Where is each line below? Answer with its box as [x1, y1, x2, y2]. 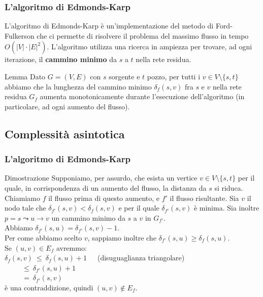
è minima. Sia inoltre [193, 202, 259, 213]
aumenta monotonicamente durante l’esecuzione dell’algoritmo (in [40, 91, 245, 102]
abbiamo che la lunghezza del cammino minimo [5, 81, 152, 92]
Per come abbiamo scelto [5, 232, 82, 243]
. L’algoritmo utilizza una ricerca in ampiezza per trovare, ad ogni [47, 41, 252, 52]
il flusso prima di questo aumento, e [48, 192, 160, 203]
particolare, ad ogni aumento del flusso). [5, 101, 130, 111]
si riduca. [214, 182, 243, 193]
